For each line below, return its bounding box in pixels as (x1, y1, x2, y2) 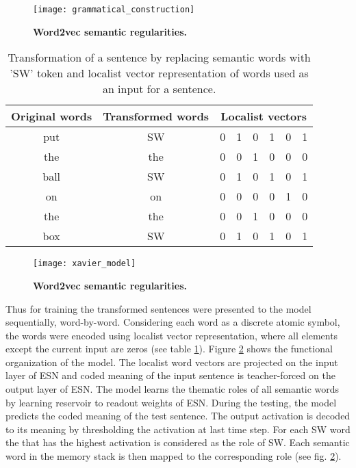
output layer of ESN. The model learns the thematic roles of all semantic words (5, 382, 340, 396)
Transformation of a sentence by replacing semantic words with (8, 49, 311, 66)
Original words (11, 108, 92, 125)
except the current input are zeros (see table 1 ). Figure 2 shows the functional (5, 341, 333, 356)
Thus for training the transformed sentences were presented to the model (5, 301, 311, 315)
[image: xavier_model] (33, 259, 136, 269)
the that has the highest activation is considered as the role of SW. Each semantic (5, 435, 350, 450)
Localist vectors (220, 108, 307, 125)
